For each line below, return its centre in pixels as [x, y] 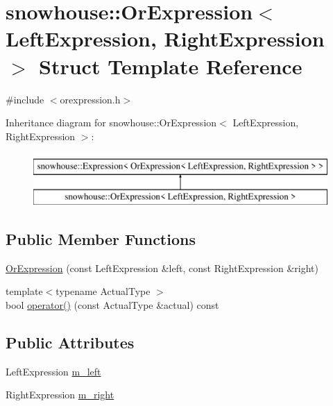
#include [25, 99]
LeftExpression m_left [53, 371]
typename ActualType [103, 291]
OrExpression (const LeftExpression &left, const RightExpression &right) [162, 268]
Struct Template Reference [171, 66]
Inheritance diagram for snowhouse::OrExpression [111, 122]
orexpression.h [90, 99]
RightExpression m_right [60, 395]
